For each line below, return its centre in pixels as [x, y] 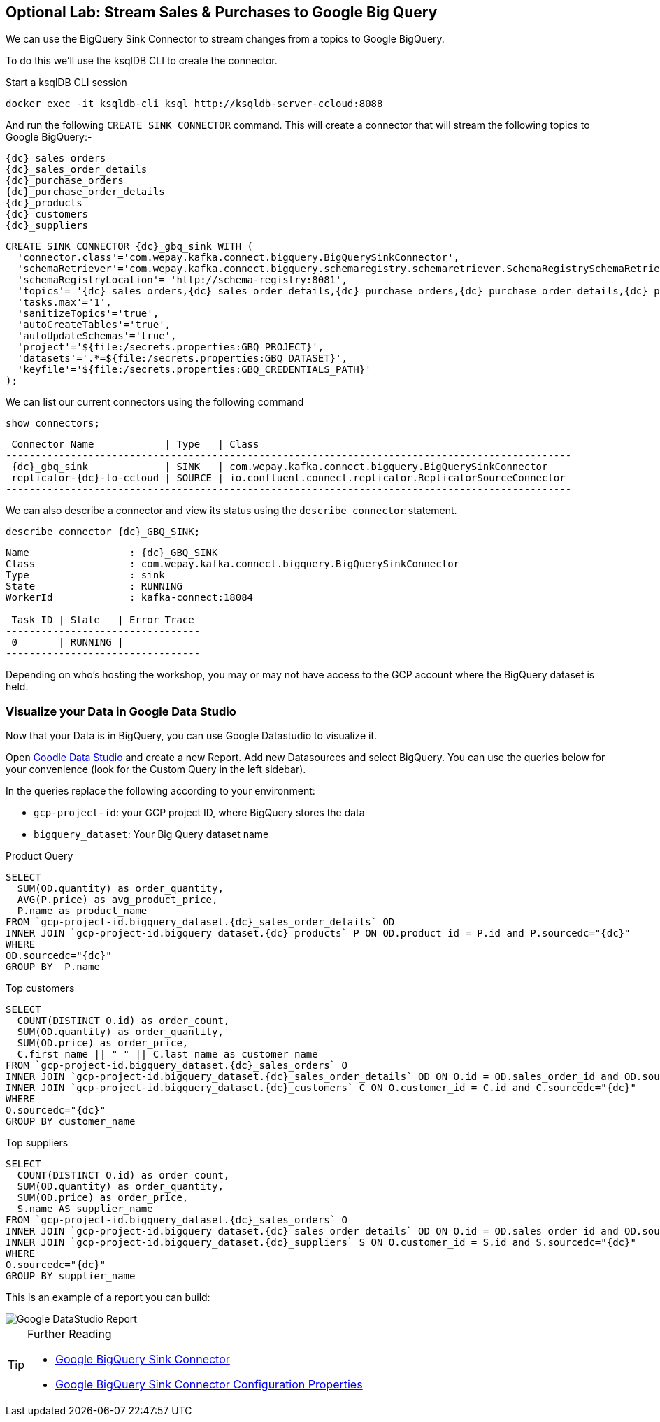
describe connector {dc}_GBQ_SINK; [103, 532]
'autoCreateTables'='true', [94, 325]
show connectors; [53, 424]
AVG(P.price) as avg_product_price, [117, 900]
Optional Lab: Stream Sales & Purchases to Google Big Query [222, 12]
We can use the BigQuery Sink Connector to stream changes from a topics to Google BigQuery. [225, 39]
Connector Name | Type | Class [135, 445]
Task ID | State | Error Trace [103, 620]
